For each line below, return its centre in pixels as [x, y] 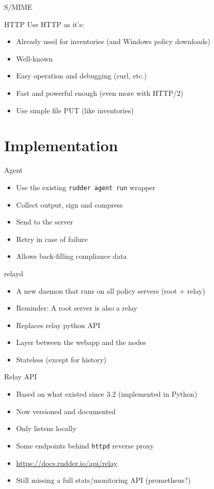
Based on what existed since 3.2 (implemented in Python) [107, 394]
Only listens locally [46, 428]
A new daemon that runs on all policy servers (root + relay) [111, 290]
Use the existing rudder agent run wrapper [86, 187]
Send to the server [45, 222]
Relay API [21, 376]
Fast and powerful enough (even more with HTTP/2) [100, 93]
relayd [14, 273]
